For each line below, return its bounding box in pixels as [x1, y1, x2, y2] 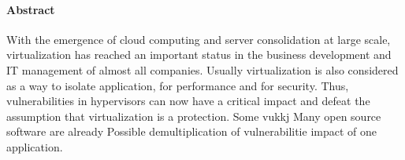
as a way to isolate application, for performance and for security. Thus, [6, 77, 349, 93]
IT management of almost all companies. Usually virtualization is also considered [6, 61, 399, 78]
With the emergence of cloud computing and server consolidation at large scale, [6, 31, 391, 47]
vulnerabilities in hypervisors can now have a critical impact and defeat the [6, 93, 370, 109]
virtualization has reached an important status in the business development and [6, 46, 392, 63]
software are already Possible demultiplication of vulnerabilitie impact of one [6, 123, 377, 140]
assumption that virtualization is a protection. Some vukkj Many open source [6, 107, 381, 124]
